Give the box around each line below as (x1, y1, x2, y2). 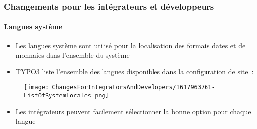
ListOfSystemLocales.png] (24, 92, 109, 99)
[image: (24, 84, 49, 91)
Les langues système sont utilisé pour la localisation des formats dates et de (15, 40, 246, 50)
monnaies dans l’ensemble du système (15, 50, 130, 60)
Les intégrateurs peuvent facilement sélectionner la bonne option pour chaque (15, 106, 251, 116)
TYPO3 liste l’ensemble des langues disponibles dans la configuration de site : (15, 66, 254, 76)
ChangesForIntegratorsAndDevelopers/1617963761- (52, 84, 215, 91)
